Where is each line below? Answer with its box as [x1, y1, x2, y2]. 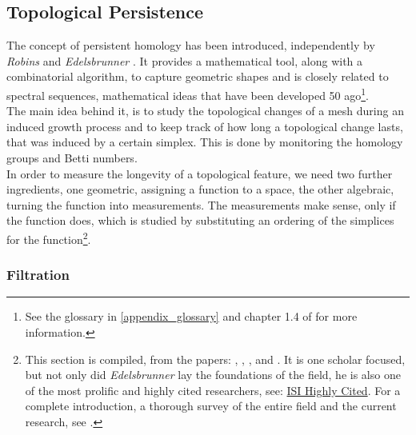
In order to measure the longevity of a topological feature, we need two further [6, 165, 393, 182]
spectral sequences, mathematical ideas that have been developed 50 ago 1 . [6, 84, 369, 103]
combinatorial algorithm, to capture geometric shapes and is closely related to [6, 68, 389, 85]
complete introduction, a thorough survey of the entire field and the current [25, 397, 397, 414]
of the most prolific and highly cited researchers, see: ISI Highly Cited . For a [25, 381, 401, 398]
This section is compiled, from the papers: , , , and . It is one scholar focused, [25, 350, 406, 367]
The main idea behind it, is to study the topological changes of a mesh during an [6, 102, 404, 119]
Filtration [6, 265, 70, 285]
